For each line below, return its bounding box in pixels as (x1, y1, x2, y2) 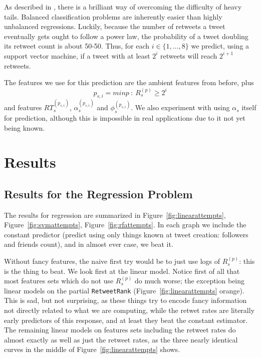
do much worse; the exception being (134, 275, 245, 286)
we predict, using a (191, 41, 249, 51)
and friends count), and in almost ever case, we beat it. (4, 239, 173, 249)
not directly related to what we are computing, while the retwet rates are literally (4, 305, 255, 315)
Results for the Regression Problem (4, 186, 193, 201)
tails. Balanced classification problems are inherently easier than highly (4, 11, 222, 22)
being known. (4, 122, 45, 133)
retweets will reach (160, 50, 217, 61)
